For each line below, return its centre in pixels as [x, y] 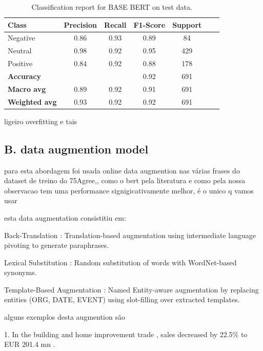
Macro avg [27, 89]
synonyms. [21, 272]
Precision [80, 24]
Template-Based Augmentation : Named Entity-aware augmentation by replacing [131, 289]
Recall [115, 24]
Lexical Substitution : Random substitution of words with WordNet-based [120, 262]
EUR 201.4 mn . [30, 344]
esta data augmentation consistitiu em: [65, 217]
